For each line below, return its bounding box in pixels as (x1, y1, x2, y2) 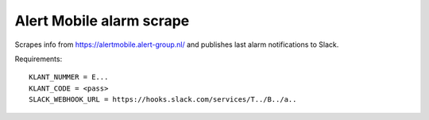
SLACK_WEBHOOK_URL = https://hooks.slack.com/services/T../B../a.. (29, 95, 297, 104)
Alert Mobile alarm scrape (14, 12, 190, 29)
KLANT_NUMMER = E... (29, 72, 109, 82)
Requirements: (14, 54, 63, 64)
